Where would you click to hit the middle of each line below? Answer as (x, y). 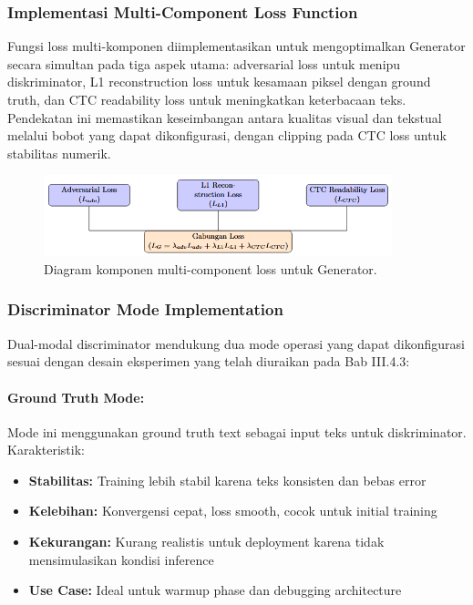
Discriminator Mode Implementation (145, 309)
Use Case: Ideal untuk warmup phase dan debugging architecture (215, 590)
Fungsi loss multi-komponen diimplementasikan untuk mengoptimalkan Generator (236, 46)
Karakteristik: (46, 450)
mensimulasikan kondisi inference (121, 559)
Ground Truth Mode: (76, 397)
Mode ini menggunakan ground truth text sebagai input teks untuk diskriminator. (237, 431)
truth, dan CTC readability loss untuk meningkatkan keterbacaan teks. (207, 99)
